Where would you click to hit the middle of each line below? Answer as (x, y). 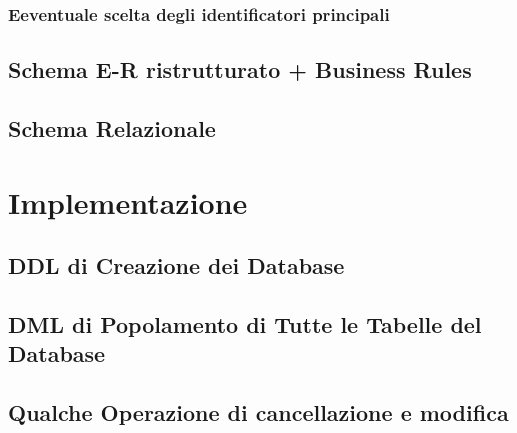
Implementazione (128, 201)
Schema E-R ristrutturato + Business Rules (240, 69)
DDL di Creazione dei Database (176, 265)
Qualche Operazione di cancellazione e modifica (258, 412)
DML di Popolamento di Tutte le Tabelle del (245, 323)
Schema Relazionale (112, 128)
